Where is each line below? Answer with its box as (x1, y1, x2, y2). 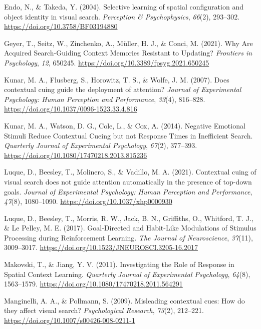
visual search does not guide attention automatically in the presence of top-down (4, 176, 252, 186)
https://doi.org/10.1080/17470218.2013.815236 (4, 149, 147, 160)
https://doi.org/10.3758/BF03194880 (4, 21, 118, 31)
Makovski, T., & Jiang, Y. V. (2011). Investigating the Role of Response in (4, 259, 234, 269)
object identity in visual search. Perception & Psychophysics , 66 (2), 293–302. (4, 11, 240, 21)
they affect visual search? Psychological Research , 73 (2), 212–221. (4, 305, 204, 315)
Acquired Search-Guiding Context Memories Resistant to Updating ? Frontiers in (4, 47, 252, 58)
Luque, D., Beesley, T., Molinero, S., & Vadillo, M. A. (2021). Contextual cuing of (4, 166, 256, 177)
